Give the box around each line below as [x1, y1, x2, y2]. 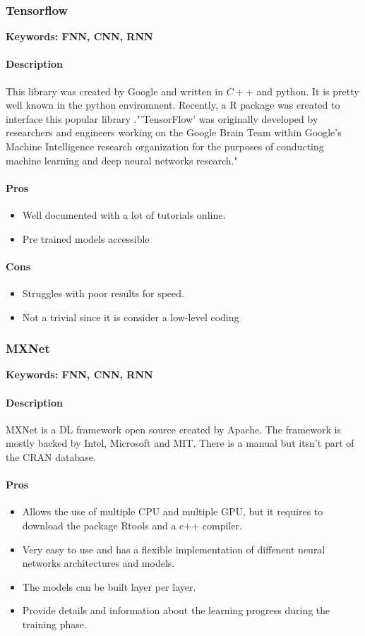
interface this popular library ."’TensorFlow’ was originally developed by [6, 111, 318, 126]
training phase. [22, 616, 87, 631]
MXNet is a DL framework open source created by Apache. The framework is [6, 421, 341, 436]
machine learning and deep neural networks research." [6, 152, 238, 167]
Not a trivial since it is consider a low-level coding [22, 309, 239, 324]
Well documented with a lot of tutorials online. [22, 207, 226, 222]
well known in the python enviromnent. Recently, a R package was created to [6, 97, 340, 112]
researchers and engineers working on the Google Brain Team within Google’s [6, 125, 342, 140]
